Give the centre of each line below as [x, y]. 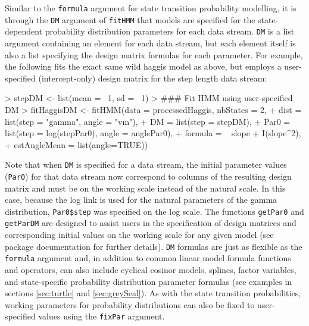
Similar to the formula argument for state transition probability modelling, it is [151, 8]
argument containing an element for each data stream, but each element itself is [150, 43]
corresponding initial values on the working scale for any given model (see [139, 235]
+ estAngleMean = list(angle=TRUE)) [77, 144]
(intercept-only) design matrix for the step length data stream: [153, 78]
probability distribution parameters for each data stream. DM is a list [170, 31]
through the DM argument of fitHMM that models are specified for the [130, 19]
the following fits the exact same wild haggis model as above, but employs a [143, 66]
